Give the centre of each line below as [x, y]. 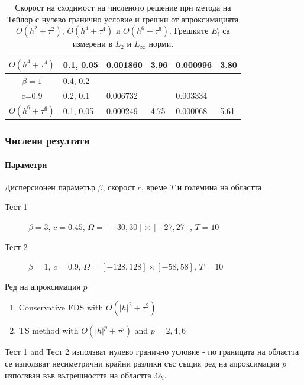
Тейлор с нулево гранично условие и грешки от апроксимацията [123, 19]
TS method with [48, 330]
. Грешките [189, 30]
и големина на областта [219, 187]
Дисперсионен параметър [50, 187]
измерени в [93, 43]
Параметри [26, 164]
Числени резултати [47, 140]
